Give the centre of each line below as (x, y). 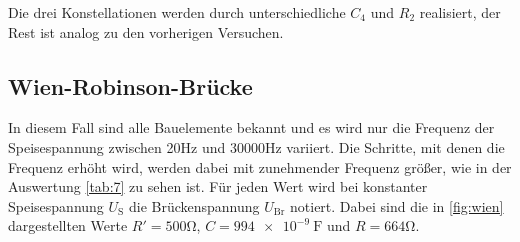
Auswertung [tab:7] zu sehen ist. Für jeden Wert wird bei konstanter (218, 186)
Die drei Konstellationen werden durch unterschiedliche (177, 12)
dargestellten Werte (68, 225)
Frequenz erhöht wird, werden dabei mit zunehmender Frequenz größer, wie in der (260, 166)
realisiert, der (460, 12)
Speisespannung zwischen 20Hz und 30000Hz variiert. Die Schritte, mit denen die (256, 146)
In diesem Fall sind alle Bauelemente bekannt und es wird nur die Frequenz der (251, 127)
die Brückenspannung (194, 205)
